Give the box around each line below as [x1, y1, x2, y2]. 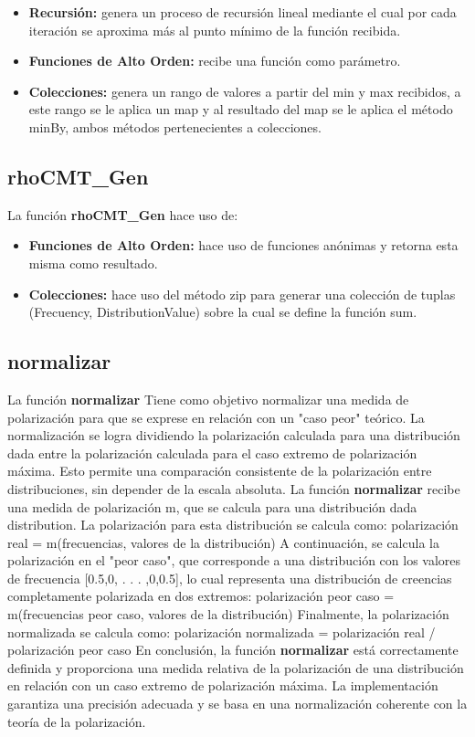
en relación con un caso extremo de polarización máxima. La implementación [7, 676, 438, 695]
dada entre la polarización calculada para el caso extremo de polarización [7, 443, 417, 462]
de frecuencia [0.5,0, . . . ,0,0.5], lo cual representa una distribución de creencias [7, 568, 452, 587]
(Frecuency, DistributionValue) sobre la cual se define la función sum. [28, 302, 417, 321]
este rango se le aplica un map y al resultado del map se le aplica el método [28, 100, 453, 119]
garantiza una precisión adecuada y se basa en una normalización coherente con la [7, 694, 468, 713]
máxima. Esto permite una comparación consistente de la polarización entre [7, 461, 432, 480]
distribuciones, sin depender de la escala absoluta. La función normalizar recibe [7, 479, 460, 498]
